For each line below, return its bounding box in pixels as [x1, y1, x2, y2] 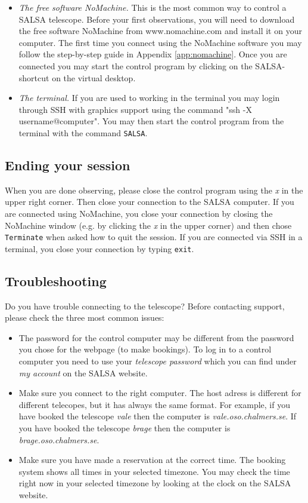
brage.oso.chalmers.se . [18, 433, 99, 446]
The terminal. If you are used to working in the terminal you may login [18, 91, 280, 104]
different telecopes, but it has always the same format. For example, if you [18, 398, 290, 410]
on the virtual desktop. [52, 71, 136, 84]
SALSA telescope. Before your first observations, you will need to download [18, 13, 295, 25]
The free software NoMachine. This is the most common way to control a [18, 1, 287, 13]
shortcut [18, 71, 49, 84]
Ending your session [5, 155, 130, 174]
